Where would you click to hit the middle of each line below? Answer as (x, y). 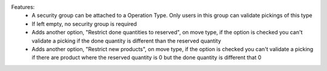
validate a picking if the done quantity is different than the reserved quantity (126, 41)
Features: (23, 7)
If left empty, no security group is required (84, 23)
